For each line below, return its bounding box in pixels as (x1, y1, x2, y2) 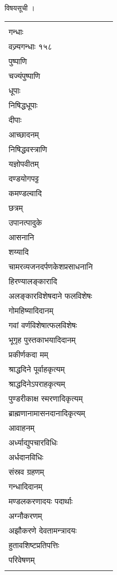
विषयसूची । (5, 3, 35, 13)
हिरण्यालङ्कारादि (9, 275, 57, 287)
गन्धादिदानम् (9, 480, 43, 492)
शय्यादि (9, 245, 29, 257)
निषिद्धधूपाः (9, 99, 38, 111)
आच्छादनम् (9, 128, 39, 140)
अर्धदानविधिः (9, 451, 43, 463)
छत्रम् (9, 201, 23, 213)
